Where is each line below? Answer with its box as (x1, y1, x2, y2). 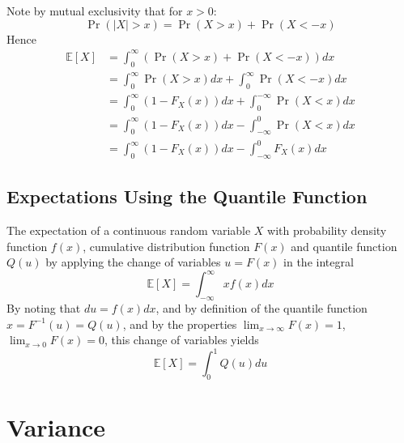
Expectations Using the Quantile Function (6, 184, 368, 209)
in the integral (283, 253, 354, 270)
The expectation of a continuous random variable (6, 222, 251, 239)
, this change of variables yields (104, 331, 259, 348)
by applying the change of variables (45, 253, 221, 270)
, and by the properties (122, 315, 237, 332)
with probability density (267, 222, 387, 239)
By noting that (6, 300, 81, 317)
